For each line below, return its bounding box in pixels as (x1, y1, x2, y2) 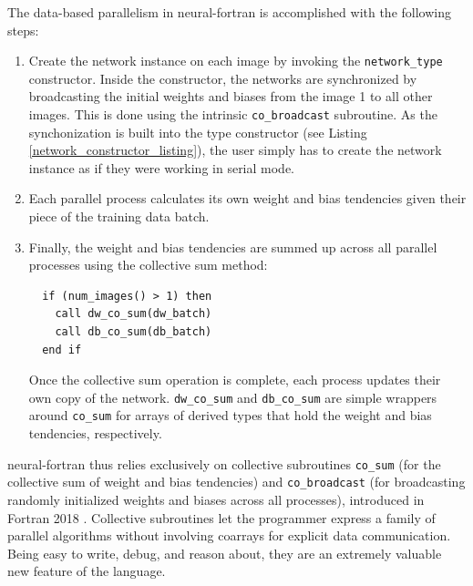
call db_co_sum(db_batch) (55, 325, 212, 339)
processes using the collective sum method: (28, 255, 268, 274)
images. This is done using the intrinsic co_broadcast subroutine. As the (28, 105, 437, 124)
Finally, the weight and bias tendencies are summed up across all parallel (28, 237, 437, 256)
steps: (7, 20, 39, 39)
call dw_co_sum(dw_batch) (55, 307, 212, 321)
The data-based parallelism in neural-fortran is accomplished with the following (7, 3, 451, 21)
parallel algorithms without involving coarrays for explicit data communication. (7, 526, 451, 545)
